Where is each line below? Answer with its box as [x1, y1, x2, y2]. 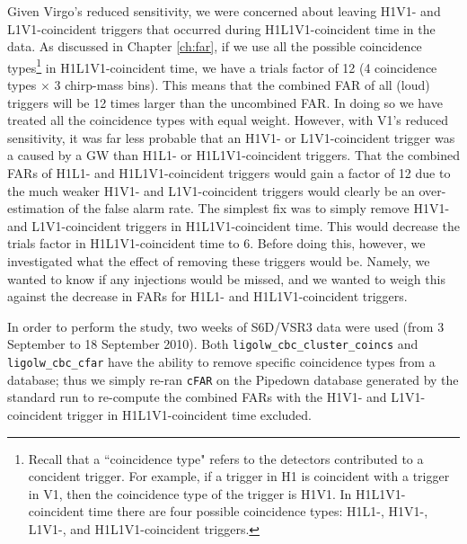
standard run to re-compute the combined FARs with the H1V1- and [7, 388, 387, 406]
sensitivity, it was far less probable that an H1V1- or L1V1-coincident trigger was [7, 128, 455, 147]
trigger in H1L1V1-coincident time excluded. [66, 405, 312, 424]
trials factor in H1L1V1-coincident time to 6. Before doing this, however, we [7, 234, 426, 253]
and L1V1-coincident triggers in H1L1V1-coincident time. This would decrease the [7, 216, 460, 235]
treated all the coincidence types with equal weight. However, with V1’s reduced [7, 111, 449, 129]
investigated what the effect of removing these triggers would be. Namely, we [7, 251, 430, 270]
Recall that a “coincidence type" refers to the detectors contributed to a [28, 449, 424, 468]
